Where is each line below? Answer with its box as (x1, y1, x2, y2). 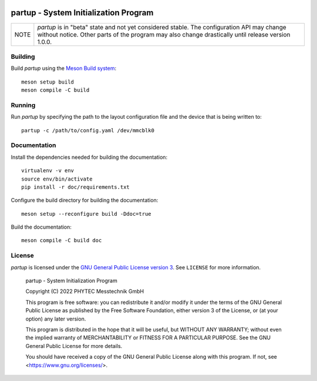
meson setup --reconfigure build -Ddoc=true (21, 210, 152, 217)
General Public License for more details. (25, 342, 123, 349)
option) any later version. (25, 315, 86, 322)
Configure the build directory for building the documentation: (11, 197, 158, 204)
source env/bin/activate (21, 175, 93, 182)
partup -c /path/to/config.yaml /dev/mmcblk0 (21, 127, 155, 133)
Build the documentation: (11, 223, 72, 230)
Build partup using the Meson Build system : (11, 65, 117, 72)
